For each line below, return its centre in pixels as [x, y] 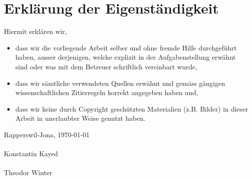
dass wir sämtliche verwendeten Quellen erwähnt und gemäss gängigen [120, 83]
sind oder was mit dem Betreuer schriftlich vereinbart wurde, [106, 66]
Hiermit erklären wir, [36, 31]
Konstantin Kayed [31, 154]
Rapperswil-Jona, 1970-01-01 [47, 134]
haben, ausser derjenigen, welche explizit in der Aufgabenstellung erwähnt [126, 57]
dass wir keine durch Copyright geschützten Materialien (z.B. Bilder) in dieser [132, 108]
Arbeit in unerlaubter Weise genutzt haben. [80, 118]
